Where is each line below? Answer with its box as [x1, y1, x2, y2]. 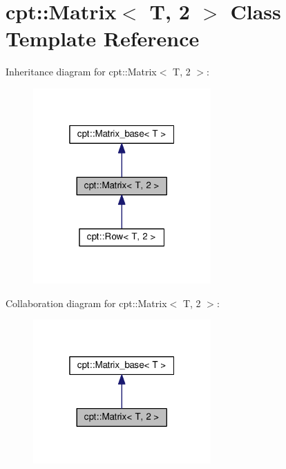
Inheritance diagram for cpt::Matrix [6, 64, 157, 79]
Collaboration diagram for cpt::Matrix [6, 295, 167, 310]
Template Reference [6, 24, 200, 53]
